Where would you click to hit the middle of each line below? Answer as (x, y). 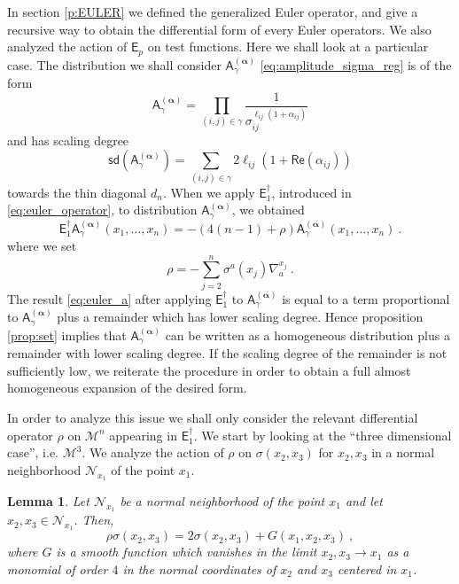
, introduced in (311, 192)
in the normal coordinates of (199, 568)
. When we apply (209, 192)
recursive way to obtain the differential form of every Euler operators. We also (219, 29)
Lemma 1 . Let (48, 500)
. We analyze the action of (153, 452)
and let (364, 500)
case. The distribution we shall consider (114, 64)
